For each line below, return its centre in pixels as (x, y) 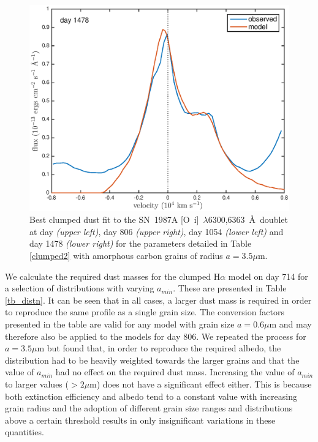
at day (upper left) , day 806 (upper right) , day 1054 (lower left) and (157, 231)
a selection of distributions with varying (80, 288)
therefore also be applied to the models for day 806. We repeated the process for (156, 336)
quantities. (25, 432)
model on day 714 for (268, 276)
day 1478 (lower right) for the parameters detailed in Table (141, 243)
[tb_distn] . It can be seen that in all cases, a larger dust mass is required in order (158, 300)
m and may (290, 324)
